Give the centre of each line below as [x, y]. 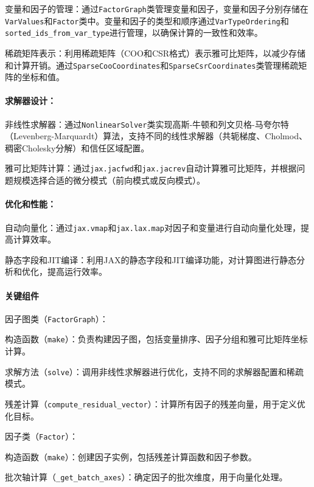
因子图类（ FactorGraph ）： [57, 318]
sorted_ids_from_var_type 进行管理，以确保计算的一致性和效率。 [134, 33]
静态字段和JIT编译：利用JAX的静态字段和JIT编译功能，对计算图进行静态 [151, 259]
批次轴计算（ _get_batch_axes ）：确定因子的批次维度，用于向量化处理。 [146, 477]
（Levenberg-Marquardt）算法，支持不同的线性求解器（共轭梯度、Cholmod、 [156, 136]
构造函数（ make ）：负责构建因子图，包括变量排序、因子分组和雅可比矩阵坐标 [156, 339]
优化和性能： [30, 204]
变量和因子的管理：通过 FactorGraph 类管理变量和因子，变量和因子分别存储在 [157, 9]
